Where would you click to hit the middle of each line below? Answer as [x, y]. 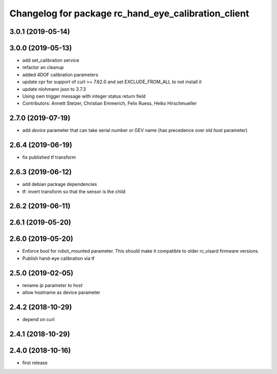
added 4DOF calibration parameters [60, 74]
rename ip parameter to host [52, 285]
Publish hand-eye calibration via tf [58, 258]
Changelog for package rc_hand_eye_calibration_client [129, 13]
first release [35, 363]
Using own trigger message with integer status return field [84, 96]
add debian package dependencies [60, 184]
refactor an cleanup [43, 67]
